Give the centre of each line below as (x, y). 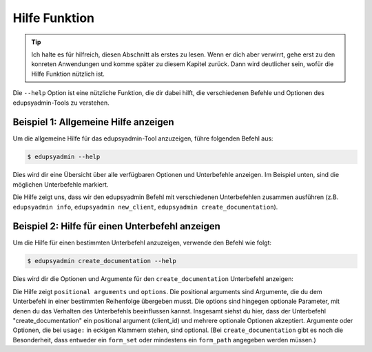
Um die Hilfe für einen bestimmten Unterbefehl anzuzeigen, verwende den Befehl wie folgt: (142, 243)
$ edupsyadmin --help (64, 157)
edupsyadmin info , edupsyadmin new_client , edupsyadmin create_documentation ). (145, 207)
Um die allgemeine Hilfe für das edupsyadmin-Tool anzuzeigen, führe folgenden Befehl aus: (143, 138)
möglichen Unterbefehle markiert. (61, 184)
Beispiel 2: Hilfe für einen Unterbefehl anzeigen (116, 226)
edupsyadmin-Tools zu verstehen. (61, 103)
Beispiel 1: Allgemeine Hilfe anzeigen (94, 122)
